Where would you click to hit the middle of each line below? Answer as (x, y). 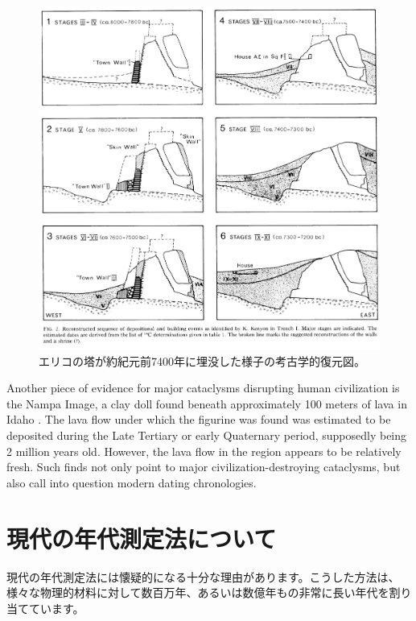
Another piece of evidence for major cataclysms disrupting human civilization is (203, 388)
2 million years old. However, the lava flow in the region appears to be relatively (204, 451)
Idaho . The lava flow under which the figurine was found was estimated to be (199, 419)
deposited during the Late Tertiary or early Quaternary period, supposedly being (207, 435)
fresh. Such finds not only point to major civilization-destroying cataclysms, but (204, 467)
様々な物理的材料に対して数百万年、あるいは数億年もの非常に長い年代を (198, 592)
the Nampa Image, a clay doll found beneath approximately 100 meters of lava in (207, 403)
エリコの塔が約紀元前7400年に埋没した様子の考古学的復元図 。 (202, 360)
